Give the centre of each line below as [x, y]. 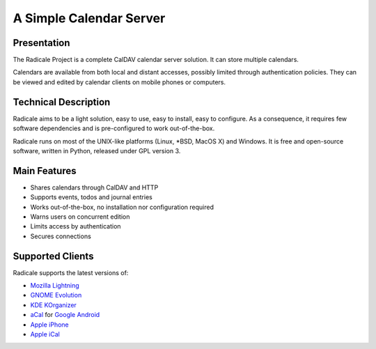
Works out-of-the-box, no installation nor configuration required [122, 207]
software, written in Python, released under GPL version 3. [97, 150]
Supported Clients [53, 256]
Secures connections [61, 236]
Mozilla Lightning [55, 286]
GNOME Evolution [56, 295]
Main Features [45, 171]
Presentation [41, 43]
